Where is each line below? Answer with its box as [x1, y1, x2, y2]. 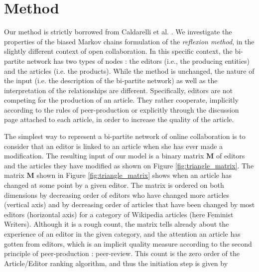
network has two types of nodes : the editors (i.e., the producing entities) [26, 55, 250, 66]
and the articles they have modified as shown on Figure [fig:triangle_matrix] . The [4, 160, 254, 170]
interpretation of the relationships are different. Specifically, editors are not [4, 85, 233, 95]
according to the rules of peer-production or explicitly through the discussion [4, 104, 239, 115]
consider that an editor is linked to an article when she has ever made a [4, 140, 223, 151]
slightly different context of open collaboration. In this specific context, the [4, 46, 233, 56]
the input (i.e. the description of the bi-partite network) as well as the [4, 75, 218, 86]
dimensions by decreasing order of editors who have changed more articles [4, 189, 230, 200]
